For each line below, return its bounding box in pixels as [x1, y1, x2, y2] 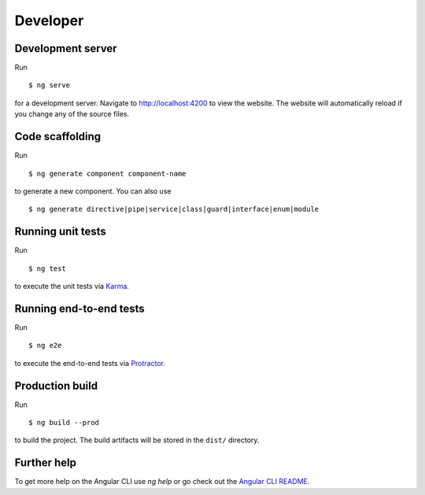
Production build [14, 379, 98, 393]
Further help [14, 456, 77, 470]
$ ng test [28, 264, 66, 273]
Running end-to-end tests [14, 301, 145, 315]
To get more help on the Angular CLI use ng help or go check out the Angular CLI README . [14, 477, 310, 486]
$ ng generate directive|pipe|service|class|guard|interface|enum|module [28, 205, 320, 214]
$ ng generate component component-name [28, 169, 187, 178]
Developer [14, 12, 84, 29]
